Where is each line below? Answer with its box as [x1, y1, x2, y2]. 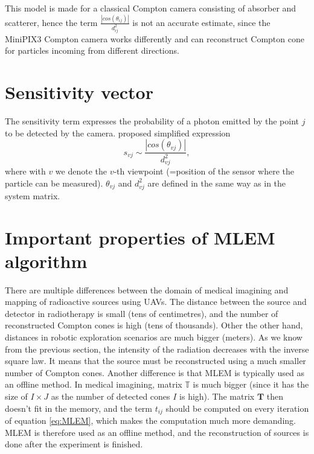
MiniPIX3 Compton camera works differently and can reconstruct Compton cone [5, 32, 304, 45]
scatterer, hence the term [5, 16, 98, 28]
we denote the [55, 165, 107, 177]
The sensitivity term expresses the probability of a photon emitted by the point [5, 115, 300, 127]
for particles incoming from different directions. [5, 44, 179, 57]
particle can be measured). [5, 176, 103, 189]
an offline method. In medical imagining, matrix [5, 378, 182, 391]
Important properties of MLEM [5, 225, 275, 249]
